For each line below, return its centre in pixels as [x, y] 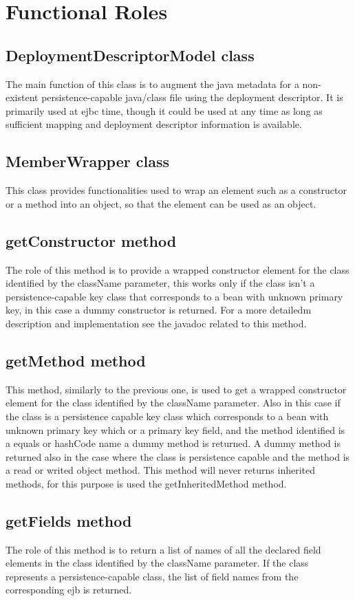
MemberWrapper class [88, 161]
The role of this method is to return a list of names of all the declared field [163, 549]
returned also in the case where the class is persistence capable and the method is [178, 456]
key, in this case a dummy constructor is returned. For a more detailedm [159, 310]
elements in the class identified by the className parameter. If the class [157, 563]
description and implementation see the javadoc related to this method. [156, 323]
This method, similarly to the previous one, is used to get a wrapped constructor [176, 389]
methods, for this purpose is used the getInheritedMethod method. [146, 483]
